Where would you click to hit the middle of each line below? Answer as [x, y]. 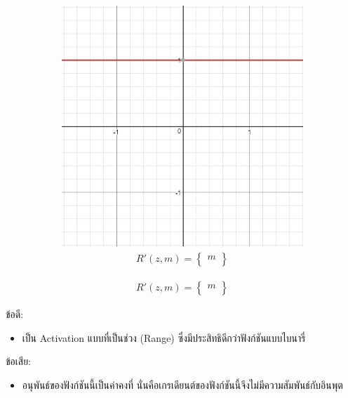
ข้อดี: [15, 314]
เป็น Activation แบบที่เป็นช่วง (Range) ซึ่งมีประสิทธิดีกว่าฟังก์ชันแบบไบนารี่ [164, 337]
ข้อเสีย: [18, 361]
